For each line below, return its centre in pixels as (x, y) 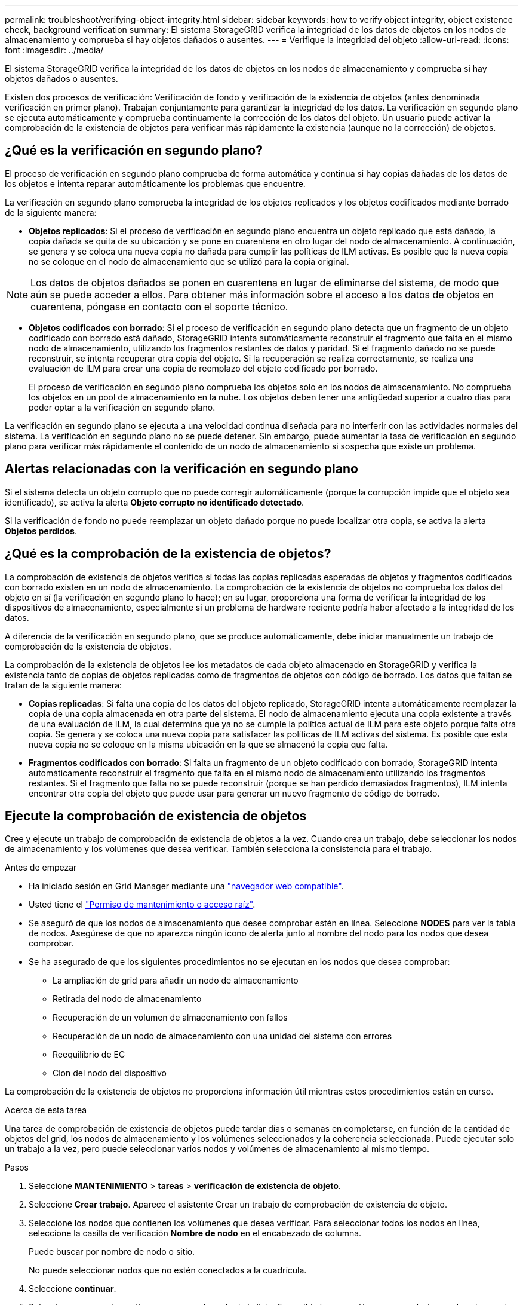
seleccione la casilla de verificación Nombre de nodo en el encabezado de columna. (195, 1233)
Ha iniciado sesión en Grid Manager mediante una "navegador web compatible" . (186, 886)
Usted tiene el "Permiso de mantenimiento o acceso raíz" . (142, 905)
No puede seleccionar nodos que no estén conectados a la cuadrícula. (168, 1270)
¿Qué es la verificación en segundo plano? (134, 151)
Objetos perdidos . (41, 531)
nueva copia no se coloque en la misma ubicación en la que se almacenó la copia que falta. (208, 744)
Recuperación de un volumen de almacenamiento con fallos (170, 1018)
